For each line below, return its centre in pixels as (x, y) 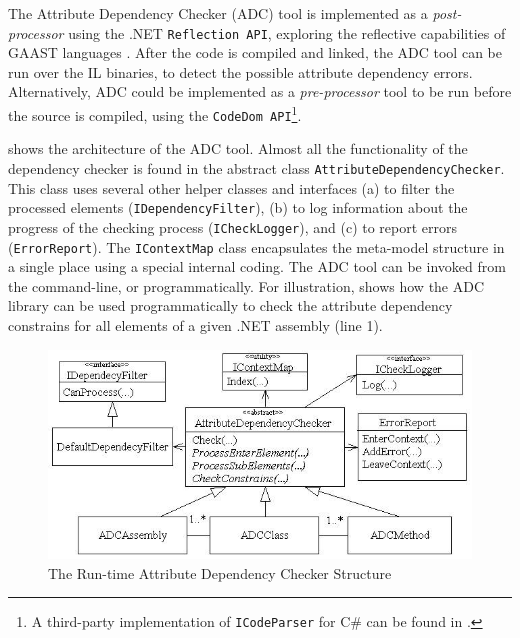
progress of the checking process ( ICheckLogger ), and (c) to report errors (233, 226)
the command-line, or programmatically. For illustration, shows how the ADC (246, 285)
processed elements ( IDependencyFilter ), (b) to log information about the (238, 207)
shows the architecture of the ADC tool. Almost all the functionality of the (238, 148)
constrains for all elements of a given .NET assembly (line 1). (195, 324)
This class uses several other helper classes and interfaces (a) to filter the (231, 187)
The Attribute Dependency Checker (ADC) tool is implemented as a (218, 13)
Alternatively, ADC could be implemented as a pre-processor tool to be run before (260, 91)
